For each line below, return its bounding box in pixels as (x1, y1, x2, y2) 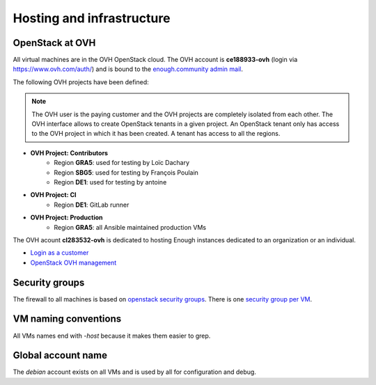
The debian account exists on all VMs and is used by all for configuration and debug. (13, 368, 257, 376)
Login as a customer (30, 249, 89, 257)
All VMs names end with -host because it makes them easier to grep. (13, 331, 211, 340)
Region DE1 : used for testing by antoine (54, 178, 167, 186)
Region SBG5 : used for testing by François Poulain (54, 168, 198, 177)
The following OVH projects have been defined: (13, 77, 149, 86)
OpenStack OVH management (30, 258, 117, 267)
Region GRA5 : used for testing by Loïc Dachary (54, 159, 190, 167)
